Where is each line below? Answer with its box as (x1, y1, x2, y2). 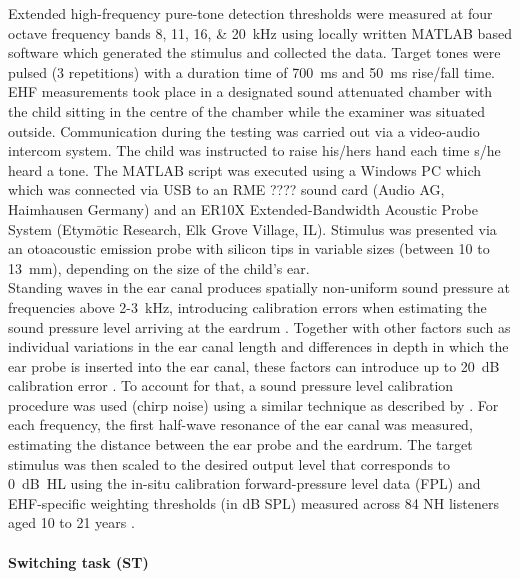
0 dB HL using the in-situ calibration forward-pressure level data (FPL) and (8, 473, 481, 494)
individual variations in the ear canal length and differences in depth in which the (8, 336, 509, 357)
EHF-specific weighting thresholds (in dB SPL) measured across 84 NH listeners (8, 492, 499, 513)
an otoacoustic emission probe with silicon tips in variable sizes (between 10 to (8, 238, 490, 259)
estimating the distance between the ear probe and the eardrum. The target (8, 434, 473, 455)
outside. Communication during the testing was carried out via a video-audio (8, 120, 480, 141)
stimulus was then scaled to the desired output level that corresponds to (8, 453, 451, 474)
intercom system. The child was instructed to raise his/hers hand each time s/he (8, 140, 501, 161)
